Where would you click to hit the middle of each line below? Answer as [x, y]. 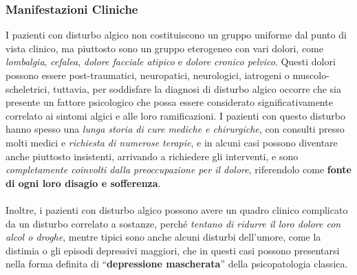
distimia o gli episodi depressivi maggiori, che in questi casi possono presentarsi [173, 250]
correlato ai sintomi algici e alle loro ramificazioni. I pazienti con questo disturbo [175, 115]
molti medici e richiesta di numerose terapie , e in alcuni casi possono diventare [172, 142]
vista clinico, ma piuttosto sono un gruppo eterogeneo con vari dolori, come [164, 48]
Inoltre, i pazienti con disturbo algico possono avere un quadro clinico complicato [177, 209]
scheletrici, [28, 88]
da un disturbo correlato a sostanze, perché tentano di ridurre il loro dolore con [173, 223]
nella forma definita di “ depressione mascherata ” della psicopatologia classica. [177, 264]
